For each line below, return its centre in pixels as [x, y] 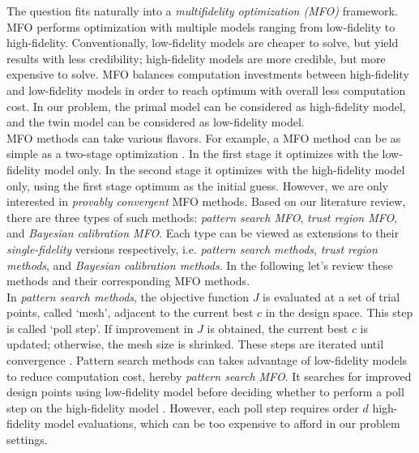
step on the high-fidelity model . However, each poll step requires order [183, 407]
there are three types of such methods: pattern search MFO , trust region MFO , [202, 217]
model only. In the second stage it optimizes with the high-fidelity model [224, 169]
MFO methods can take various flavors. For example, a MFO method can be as [204, 137]
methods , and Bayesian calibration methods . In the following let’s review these [200, 265]
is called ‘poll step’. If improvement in [100, 328]
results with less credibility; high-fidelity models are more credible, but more [196, 58]
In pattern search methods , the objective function [128, 296]
